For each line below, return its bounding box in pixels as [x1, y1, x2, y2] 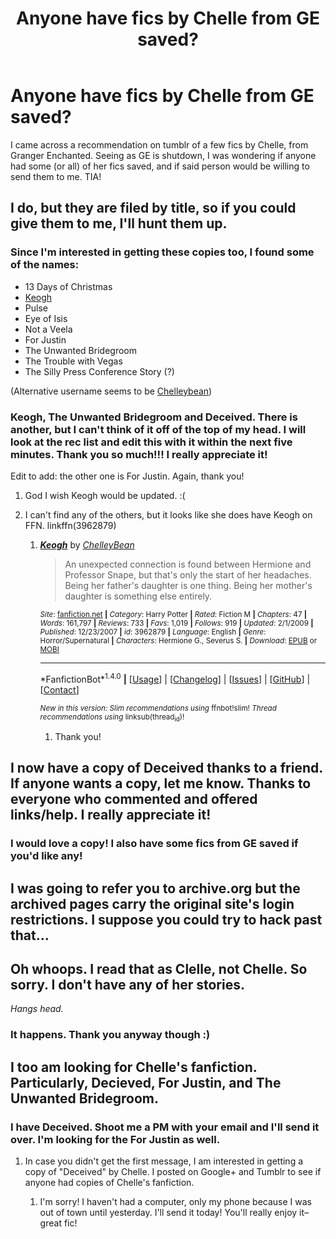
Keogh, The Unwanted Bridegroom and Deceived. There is [10, 410, 298, 424]
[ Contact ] [39, 683, 80, 696]
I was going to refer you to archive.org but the [10, 880, 301, 897]
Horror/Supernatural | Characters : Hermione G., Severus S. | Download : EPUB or [39, 635, 318, 646]
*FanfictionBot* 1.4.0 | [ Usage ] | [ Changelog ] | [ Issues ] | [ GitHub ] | [39, 671, 311, 685]
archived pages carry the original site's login [10, 895, 295, 912]
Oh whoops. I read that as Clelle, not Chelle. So [10, 961, 308, 977]
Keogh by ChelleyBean [39, 538, 135, 551]
